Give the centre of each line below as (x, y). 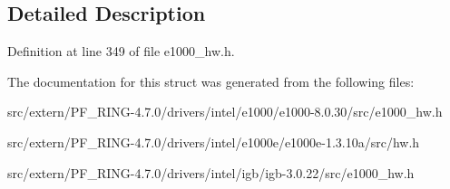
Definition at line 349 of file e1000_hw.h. (121, 51)
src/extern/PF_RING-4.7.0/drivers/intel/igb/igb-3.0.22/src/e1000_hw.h (211, 172)
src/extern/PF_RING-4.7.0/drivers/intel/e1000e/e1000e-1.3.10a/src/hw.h (214, 142)
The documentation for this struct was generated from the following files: (211, 81)
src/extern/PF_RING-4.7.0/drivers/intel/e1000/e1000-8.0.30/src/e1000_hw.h (225, 112)
